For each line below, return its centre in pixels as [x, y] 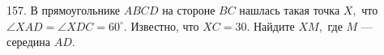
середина [28, 42]
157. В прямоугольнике [64, 10]
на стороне [189, 10]
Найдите [274, 25]
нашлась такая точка [290, 10]
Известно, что [165, 25]
